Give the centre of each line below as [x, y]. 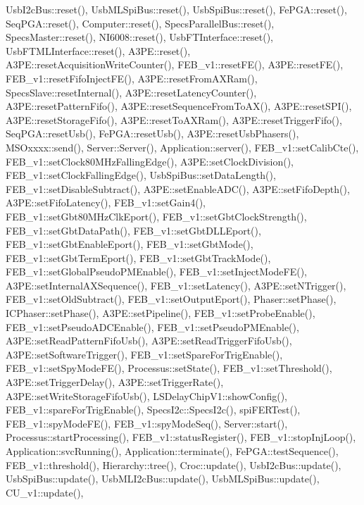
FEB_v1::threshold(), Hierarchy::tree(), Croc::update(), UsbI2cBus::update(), [174, 465]
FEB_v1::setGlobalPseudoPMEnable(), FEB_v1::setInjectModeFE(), [156, 272]
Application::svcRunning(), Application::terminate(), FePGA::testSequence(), [172, 451]
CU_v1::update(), [45, 492]
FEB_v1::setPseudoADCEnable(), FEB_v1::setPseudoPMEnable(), [152, 326]
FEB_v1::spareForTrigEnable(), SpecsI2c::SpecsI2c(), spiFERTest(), [153, 410]
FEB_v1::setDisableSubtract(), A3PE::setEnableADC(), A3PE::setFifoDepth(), [178, 188]
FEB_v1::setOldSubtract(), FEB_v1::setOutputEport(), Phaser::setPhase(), [171, 299]
